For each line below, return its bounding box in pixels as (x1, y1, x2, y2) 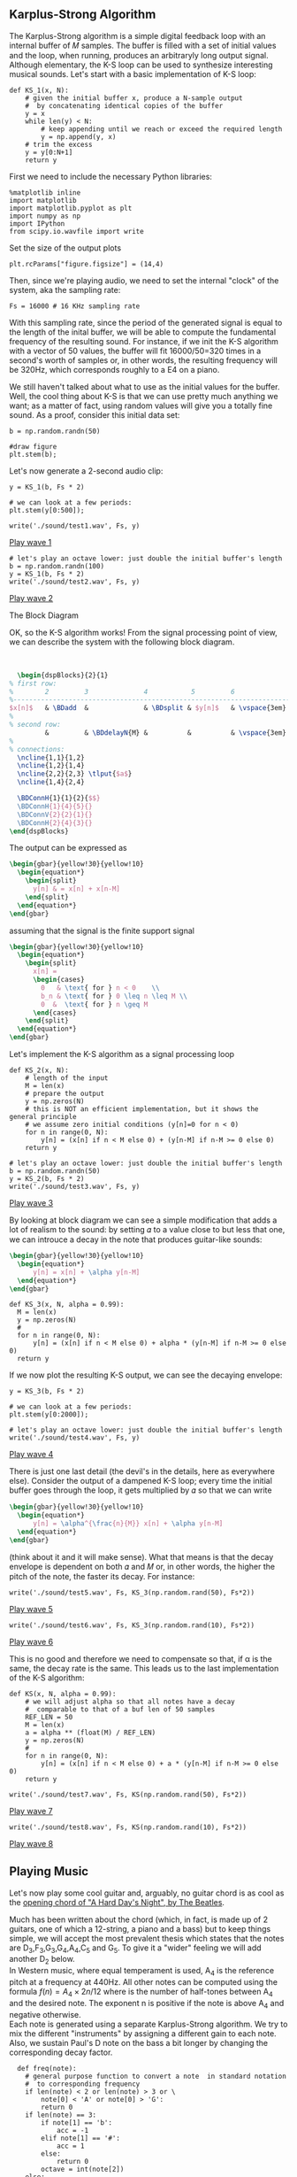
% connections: (9, 745, 65, 753)
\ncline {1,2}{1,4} (17, 761, 86, 770)
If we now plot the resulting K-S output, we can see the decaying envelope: (9, 1370, 283, 1380)
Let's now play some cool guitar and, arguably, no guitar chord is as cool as (9, 1888, 285, 1898)
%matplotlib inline (9, 188, 81, 197)
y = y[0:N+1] (25, 148, 73, 157)
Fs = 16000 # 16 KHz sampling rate (9, 301, 141, 311)
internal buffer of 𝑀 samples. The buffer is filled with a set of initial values (9, 40, 277, 50)
